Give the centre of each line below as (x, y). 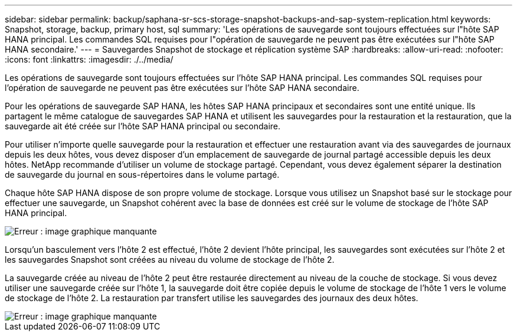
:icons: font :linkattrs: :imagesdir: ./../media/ (89, 59)
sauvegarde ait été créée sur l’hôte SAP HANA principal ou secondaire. (143, 126)
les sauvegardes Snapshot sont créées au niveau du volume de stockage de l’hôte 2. (170, 260)
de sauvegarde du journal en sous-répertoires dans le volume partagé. (142, 174)
